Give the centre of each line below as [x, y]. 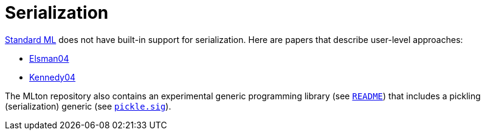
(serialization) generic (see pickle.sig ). [88, 106]
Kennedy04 [53, 77]
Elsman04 [49, 58]
